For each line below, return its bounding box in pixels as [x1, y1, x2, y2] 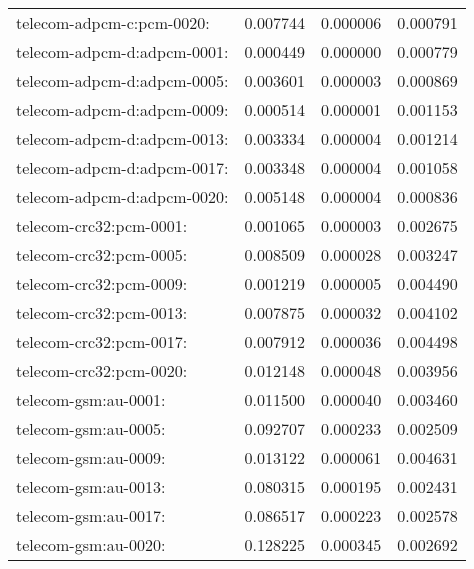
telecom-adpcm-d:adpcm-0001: [16, 40, 229, 63]
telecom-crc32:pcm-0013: [16, 301, 188, 324]
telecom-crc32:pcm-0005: [16, 243, 188, 266]
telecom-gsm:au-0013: [16, 475, 166, 498]
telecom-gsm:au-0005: [16, 417, 166, 440]
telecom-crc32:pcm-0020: [16, 359, 188, 382]
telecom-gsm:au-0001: [16, 388, 166, 411]
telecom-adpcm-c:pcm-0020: [16, 11, 210, 34]
